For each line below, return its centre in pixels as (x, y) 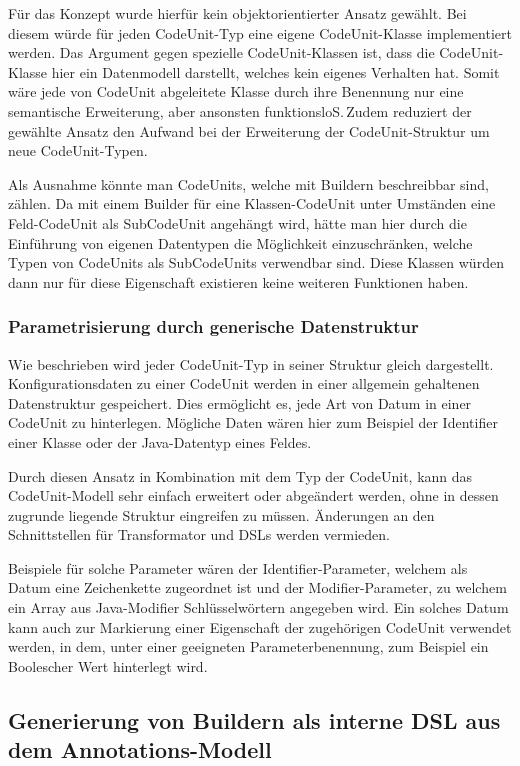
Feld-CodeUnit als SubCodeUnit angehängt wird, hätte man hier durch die (237, 222)
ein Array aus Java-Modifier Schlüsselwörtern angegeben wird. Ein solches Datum (258, 607)
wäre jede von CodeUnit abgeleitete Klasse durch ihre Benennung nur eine (236, 91)
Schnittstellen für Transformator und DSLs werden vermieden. (199, 534)
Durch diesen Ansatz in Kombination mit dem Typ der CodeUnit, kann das (240, 475)
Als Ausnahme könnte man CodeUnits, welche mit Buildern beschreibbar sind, (248, 183)
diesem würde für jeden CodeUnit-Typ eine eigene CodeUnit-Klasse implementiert (260, 32)
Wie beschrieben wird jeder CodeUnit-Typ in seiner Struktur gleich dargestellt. (251, 363)
